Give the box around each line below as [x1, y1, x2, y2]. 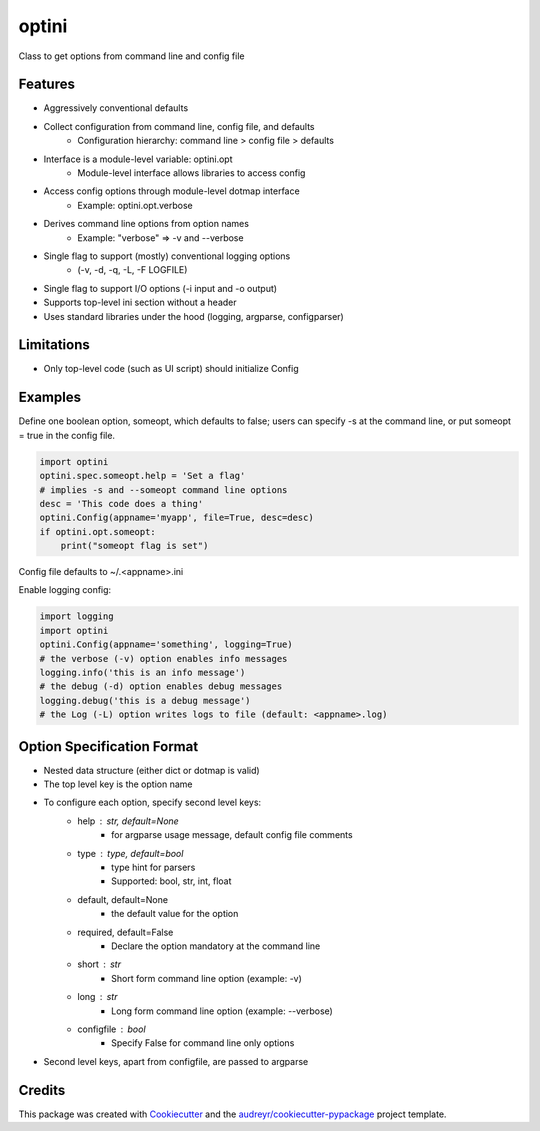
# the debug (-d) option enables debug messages [39, 681, 283, 692]
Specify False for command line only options [111, 1037, 295, 1049]
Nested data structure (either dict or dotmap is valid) [43, 764, 260, 776]
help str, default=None [77, 815, 179, 827]
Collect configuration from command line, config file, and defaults [43, 120, 315, 132]
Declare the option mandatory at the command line [111, 940, 321, 952]
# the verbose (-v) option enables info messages [39, 653, 288, 664]
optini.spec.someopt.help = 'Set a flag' [39, 470, 246, 482]
